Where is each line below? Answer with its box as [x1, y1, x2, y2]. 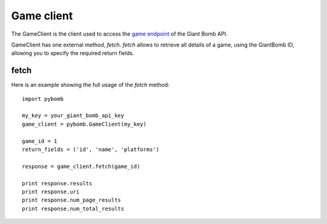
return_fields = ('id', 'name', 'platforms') [22, 146, 160, 153]
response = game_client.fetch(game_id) [22, 163, 140, 170]
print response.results [22, 180, 93, 187]
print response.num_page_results [22, 197, 121, 203]
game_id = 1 [22, 138, 58, 144]
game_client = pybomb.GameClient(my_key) [22, 121, 147, 127]
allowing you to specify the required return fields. [11, 50, 134, 57]
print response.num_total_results [22, 205, 124, 212]
